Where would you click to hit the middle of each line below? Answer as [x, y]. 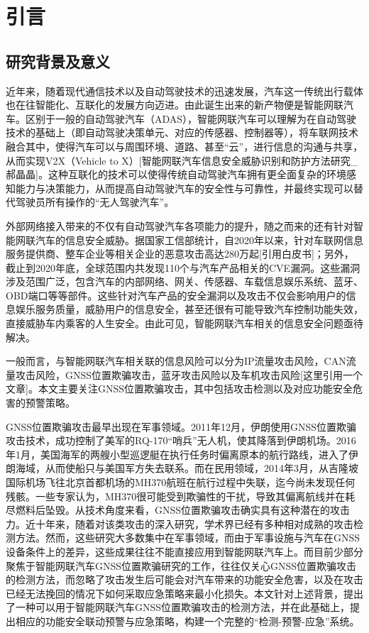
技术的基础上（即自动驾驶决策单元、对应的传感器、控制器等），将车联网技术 [182, 132]
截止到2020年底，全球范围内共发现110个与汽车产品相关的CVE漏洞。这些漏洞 [183, 267]
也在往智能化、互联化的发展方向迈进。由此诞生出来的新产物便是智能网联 [175, 105]
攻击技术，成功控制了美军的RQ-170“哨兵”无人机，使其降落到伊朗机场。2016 [181, 440]
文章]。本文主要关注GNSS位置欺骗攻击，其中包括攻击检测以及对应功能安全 [179, 389]
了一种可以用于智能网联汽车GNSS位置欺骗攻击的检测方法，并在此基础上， [178, 607]
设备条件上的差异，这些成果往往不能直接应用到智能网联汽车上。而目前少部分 [184, 551]
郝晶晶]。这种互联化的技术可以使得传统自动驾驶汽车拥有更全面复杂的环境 [176, 174]
